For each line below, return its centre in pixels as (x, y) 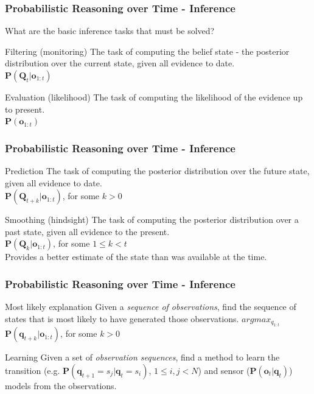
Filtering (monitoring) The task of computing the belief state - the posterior (147, 51)
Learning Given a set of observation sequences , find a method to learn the (142, 357)
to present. (25, 109)
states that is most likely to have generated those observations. (122, 318)
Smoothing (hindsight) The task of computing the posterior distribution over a (152, 220)
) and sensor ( (224, 370)
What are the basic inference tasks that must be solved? (110, 31)
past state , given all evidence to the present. (87, 231)
